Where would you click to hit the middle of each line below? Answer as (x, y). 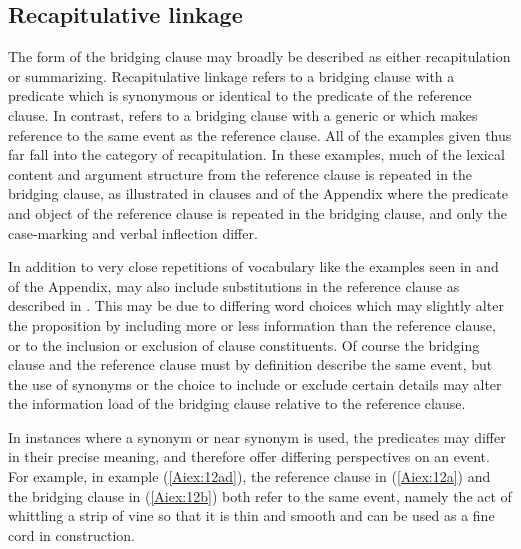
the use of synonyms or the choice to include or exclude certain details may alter (255, 383)
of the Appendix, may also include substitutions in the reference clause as (234, 285)
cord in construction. (71, 534)
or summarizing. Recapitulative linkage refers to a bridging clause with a (231, 75)
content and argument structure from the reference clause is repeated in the (240, 173)
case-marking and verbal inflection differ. (133, 232)
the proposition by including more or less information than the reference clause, (252, 324)
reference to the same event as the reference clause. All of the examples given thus (260, 134)
